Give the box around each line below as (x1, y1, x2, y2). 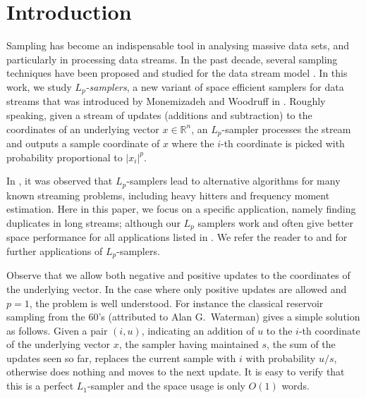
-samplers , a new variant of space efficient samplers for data (85, 79, 344, 94)
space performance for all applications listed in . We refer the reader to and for (6, 230, 348, 244)
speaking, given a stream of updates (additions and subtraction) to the (6, 107, 312, 122)
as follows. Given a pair (6, 323, 108, 337)
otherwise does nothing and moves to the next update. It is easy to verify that (6, 364, 345, 379)
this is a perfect (6, 378, 74, 393)
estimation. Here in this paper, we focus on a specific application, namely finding (6, 201, 356, 216)
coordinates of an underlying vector (6, 121, 159, 136)
